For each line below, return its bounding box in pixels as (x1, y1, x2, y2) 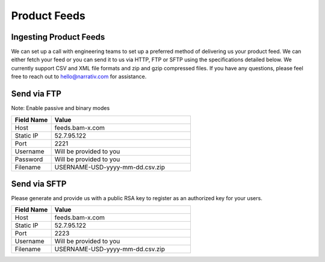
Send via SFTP (11, 178, 67, 189)
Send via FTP (11, 89, 61, 99)
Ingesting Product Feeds (11, 32, 105, 42)
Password (14, 155, 43, 163)
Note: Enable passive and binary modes (11, 105, 110, 112)
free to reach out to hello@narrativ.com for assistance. (11, 73, 147, 81)
